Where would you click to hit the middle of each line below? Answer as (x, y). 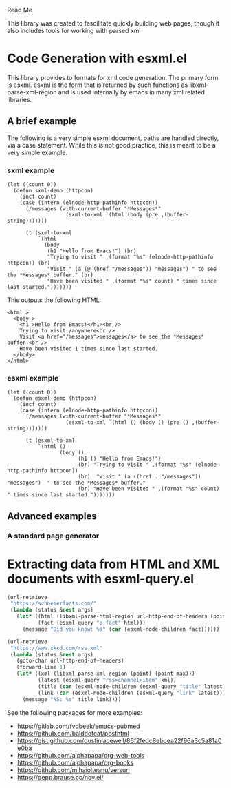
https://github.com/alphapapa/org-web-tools (81, 755)
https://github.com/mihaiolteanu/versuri (74, 770)
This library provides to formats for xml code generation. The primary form (113, 77)
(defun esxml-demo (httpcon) (55, 398)
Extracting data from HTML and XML (113, 564)
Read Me (20, 10)
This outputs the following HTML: (54, 300)
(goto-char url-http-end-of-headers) (70, 661)
